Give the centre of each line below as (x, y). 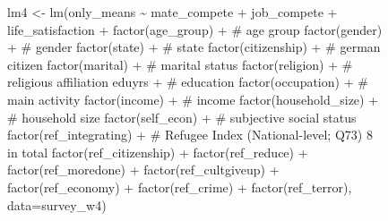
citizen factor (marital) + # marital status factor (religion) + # (180, 64)
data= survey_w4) (57, 204)
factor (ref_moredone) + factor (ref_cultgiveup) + (143, 170)
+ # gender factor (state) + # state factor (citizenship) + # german (194, 47)
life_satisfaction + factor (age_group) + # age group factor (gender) (195, 29)
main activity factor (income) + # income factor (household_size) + (193, 99)
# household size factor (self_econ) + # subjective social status (182, 117)
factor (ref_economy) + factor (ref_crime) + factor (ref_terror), (180, 187)
